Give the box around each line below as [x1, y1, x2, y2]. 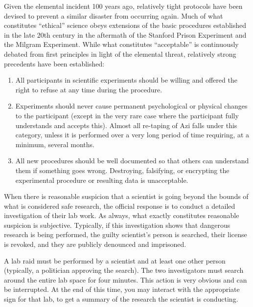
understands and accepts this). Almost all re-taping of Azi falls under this [15, 120, 237, 130]
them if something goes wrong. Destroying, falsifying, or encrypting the [15, 165, 230, 175]
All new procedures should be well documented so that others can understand [15, 155, 249, 166]
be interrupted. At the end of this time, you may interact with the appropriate [4, 284, 240, 294]
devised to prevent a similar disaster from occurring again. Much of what [4, 10, 223, 21]
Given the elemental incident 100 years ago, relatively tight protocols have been [4, 1, 243, 11]
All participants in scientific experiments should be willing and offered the [15, 75, 237, 85]
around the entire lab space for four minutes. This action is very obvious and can [4, 274, 247, 285]
